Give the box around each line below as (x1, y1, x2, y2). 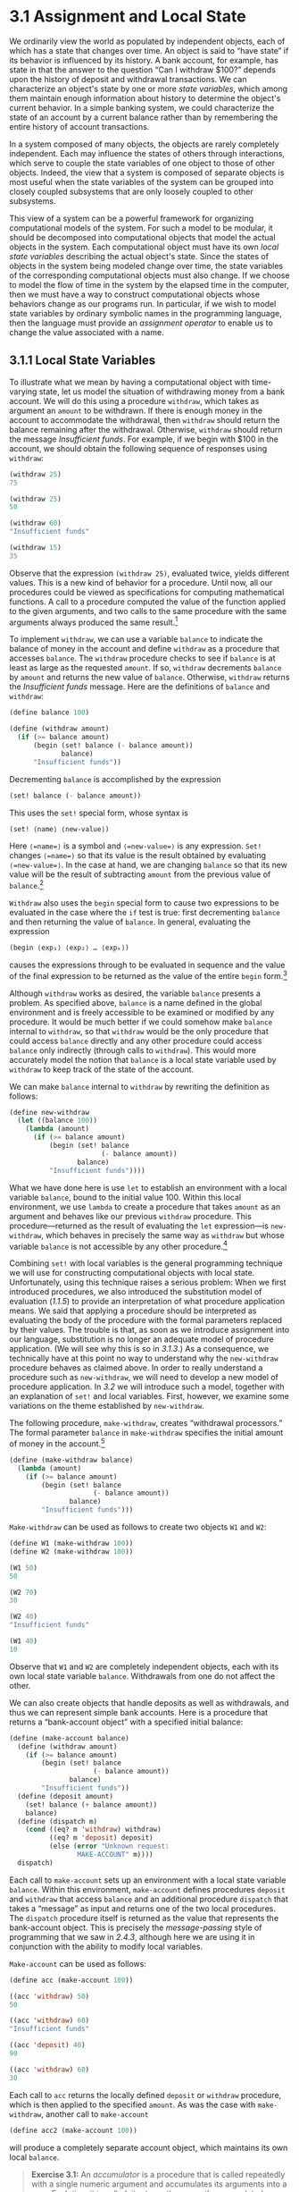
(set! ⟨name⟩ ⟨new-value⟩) (9, 824, 110, 833)
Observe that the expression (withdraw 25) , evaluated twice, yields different (9, 568, 290, 578)
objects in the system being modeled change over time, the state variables (9, 260, 284, 271)
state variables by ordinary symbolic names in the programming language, (9, 308, 283, 318)
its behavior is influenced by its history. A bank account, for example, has (9, 55, 278, 65)
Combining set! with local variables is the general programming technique (9, 1258, 283, 1269)
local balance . (9, 2152, 60, 2162)
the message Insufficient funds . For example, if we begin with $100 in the (9, 434, 279, 444)
